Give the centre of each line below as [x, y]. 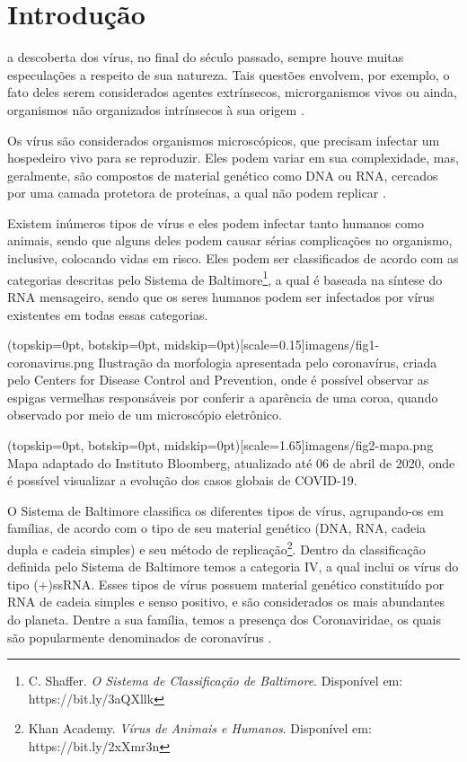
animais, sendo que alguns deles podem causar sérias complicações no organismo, [230, 240]
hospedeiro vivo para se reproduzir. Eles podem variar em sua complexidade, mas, [233, 158]
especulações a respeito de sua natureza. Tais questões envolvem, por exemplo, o [229, 74]
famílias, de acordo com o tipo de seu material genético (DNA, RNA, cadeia [217, 528]
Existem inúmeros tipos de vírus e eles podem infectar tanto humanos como [216, 222]
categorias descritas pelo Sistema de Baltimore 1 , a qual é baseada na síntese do [225, 278]
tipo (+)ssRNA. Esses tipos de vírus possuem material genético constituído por [226, 584]
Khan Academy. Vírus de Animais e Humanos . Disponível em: [200, 728]
